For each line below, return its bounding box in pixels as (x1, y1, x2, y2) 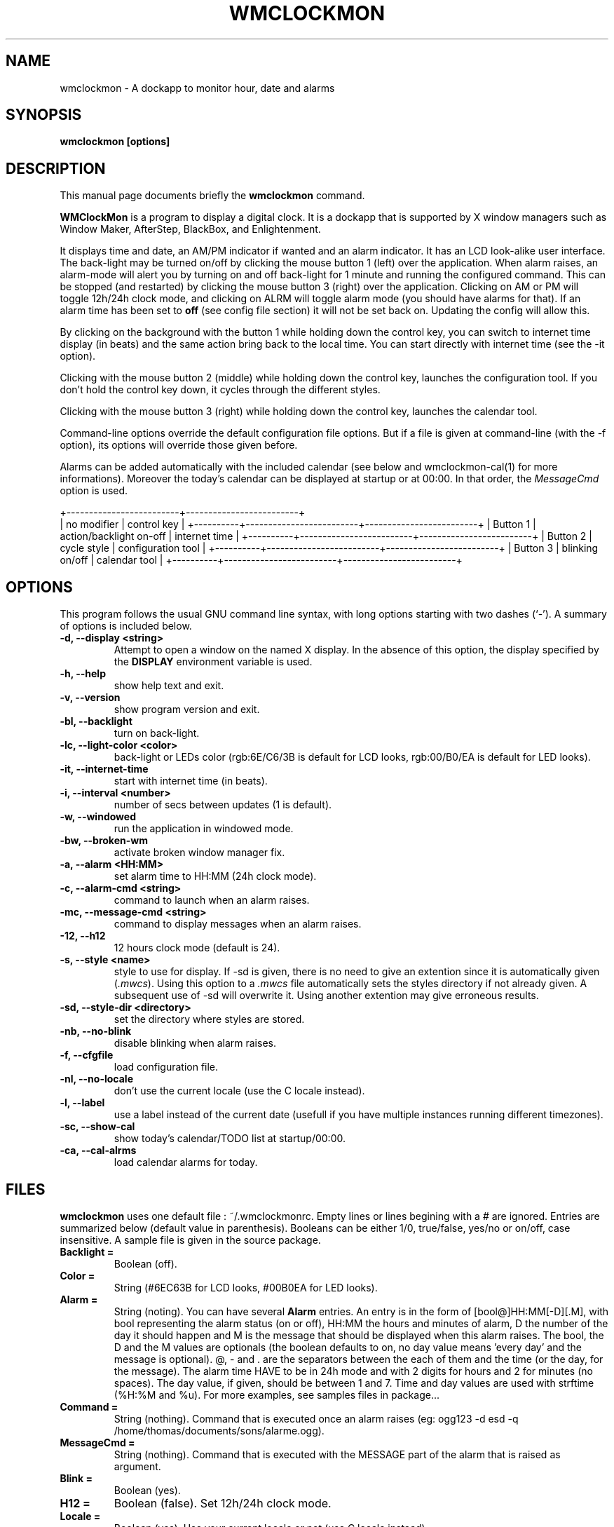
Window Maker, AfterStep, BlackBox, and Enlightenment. (60, 223, 321, 236)
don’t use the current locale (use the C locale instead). (114, 1085, 365, 1097)
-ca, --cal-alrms (60, 1144, 137, 1157)
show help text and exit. (114, 679, 224, 692)
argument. (114, 1460, 161, 1472)
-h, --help (60, 667, 106, 680)
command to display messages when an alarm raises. (114, 918, 362, 930)
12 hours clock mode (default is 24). (114, 942, 280, 954)
